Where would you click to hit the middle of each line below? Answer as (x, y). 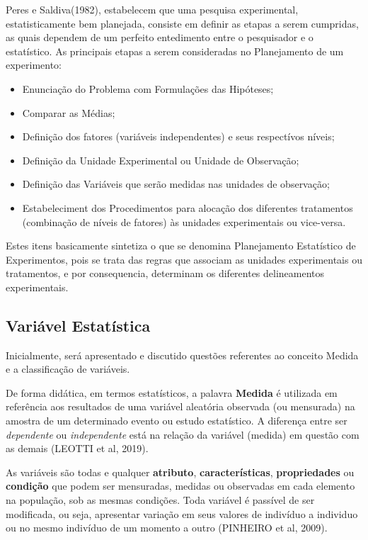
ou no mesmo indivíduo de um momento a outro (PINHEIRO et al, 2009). (167, 528)
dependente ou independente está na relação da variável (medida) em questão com (183, 434)
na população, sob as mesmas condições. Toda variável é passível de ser (160, 500)
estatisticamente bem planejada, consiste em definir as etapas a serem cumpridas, (182, 23)
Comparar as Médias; (69, 112)
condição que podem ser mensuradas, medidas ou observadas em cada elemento (180, 486)
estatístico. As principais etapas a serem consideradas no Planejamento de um (175, 51)
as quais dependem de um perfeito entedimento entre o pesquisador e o (160, 37)
